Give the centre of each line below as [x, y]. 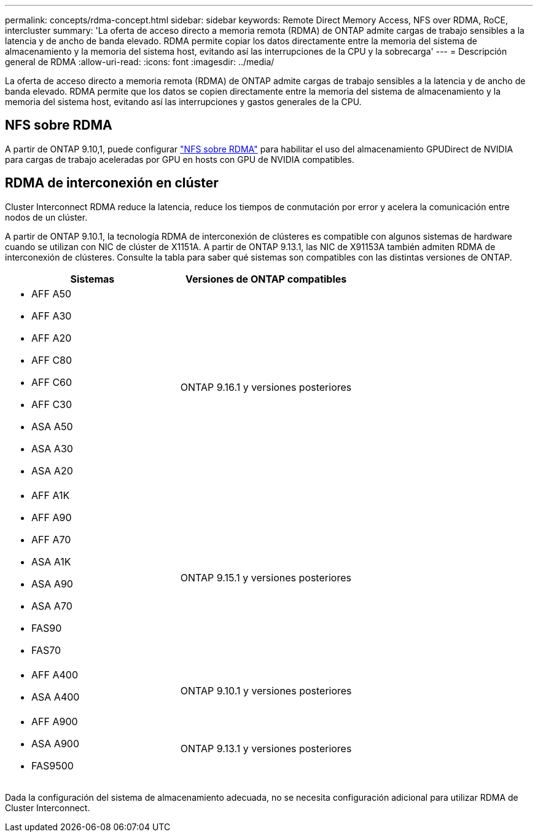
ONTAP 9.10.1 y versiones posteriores [266, 690]
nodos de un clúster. [46, 217]
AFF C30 [52, 404]
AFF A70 [51, 539]
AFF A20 [52, 338]
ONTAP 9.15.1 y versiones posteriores [266, 577]
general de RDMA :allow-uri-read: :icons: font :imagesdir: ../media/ [140, 62]
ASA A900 [55, 743]
